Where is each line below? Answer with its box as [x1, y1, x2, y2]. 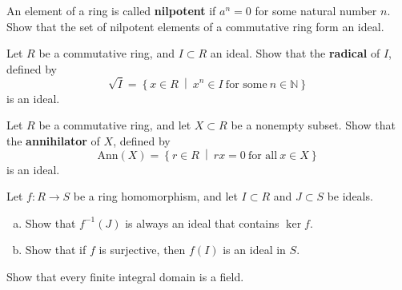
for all [247, 149, 278, 161]
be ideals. [327, 188, 373, 205]
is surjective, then [98, 241, 186, 258]
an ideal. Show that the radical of [210, 45, 380, 62]
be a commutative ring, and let [38, 117, 191, 133]
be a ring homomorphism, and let [73, 188, 238, 205]
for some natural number [255, 2, 377, 18]
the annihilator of [6, 132, 100, 149]
